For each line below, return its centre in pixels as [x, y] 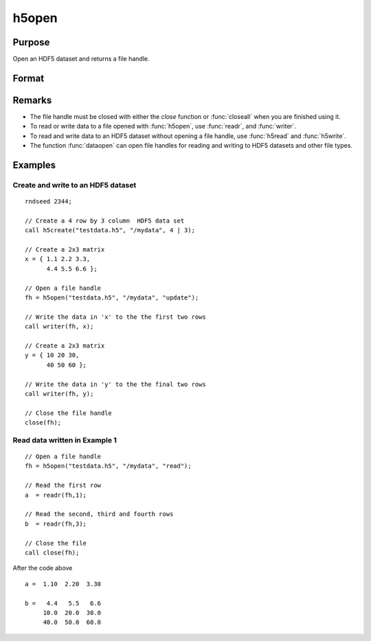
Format [29, 78]
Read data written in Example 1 [65, 440]
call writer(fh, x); [59, 327]
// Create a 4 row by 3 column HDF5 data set [105, 221]
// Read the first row [63, 485]
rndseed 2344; [48, 202]
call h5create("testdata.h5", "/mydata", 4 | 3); [110, 230]
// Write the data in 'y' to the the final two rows [115, 384]
